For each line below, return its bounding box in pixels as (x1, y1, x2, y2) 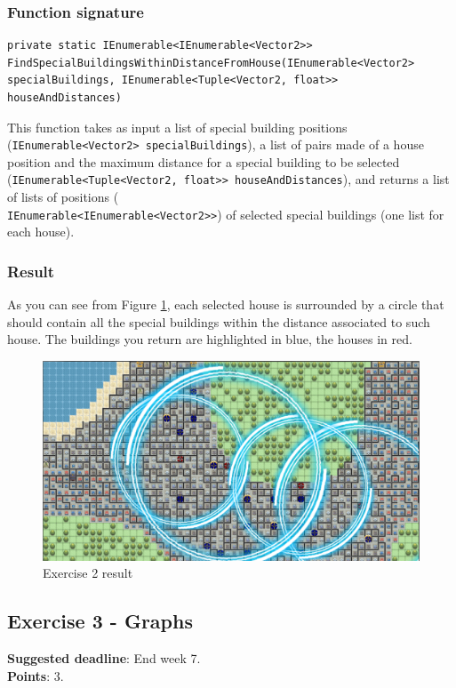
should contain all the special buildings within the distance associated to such (7, 312, 430, 331)
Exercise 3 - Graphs (7, 607, 193, 635)
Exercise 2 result (43, 564, 133, 582)
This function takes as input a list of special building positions (7, 117, 348, 136)
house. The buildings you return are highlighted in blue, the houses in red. (7, 330, 412, 348)
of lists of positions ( (7, 188, 119, 206)
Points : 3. (7, 666, 64, 684)
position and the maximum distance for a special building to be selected (7, 152, 400, 171)
